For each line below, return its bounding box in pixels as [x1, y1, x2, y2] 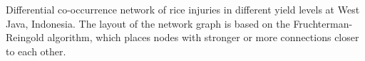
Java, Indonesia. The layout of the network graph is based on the [6, 16, 290, 30]
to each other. [6, 43, 66, 58]
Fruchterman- [293, 16, 353, 30]
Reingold [6, 30, 44, 45]
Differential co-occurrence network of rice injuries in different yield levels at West [6, 2, 360, 16]
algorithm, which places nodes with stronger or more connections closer [47, 30, 359, 45]
